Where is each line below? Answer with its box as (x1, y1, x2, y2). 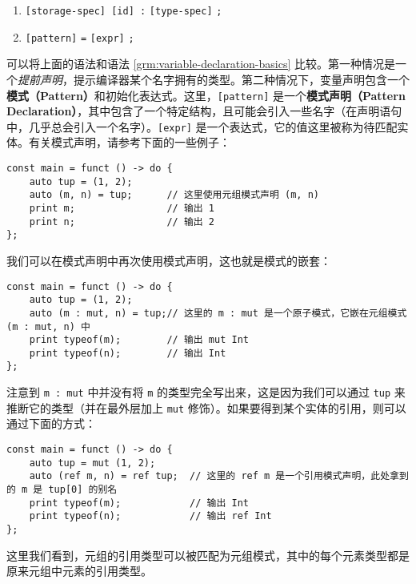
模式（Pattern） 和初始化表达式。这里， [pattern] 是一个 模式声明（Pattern (6, 87, 406, 103)
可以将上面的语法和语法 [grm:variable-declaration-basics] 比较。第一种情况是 (6, 55, 396, 72)
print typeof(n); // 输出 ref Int (29, 510, 272, 522)
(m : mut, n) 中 (6, 320, 90, 332)
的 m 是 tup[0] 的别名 (6, 484, 118, 495)
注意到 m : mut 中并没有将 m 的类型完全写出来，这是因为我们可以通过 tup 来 (6, 384, 406, 401)
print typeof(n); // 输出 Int (29, 347, 226, 359)
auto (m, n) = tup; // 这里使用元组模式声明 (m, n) (29, 189, 319, 201)
